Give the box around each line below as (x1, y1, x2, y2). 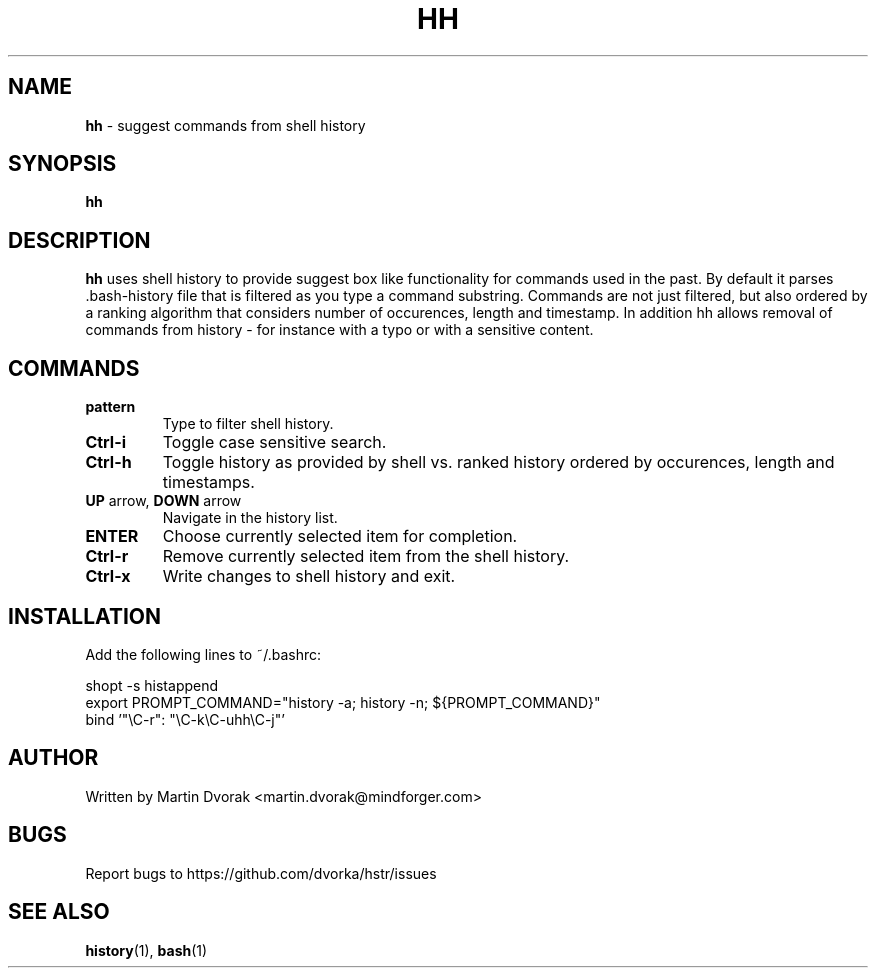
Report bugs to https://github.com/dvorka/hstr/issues (85, 864, 437, 882)
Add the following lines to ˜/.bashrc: (85, 645, 322, 663)
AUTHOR (8, 745, 99, 771)
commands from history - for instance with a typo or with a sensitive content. (85, 321, 594, 339)
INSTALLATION (8, 603, 161, 629)
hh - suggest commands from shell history (85, 116, 366, 134)
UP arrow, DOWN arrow (85, 492, 242, 510)
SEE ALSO (8, 899, 110, 925)
